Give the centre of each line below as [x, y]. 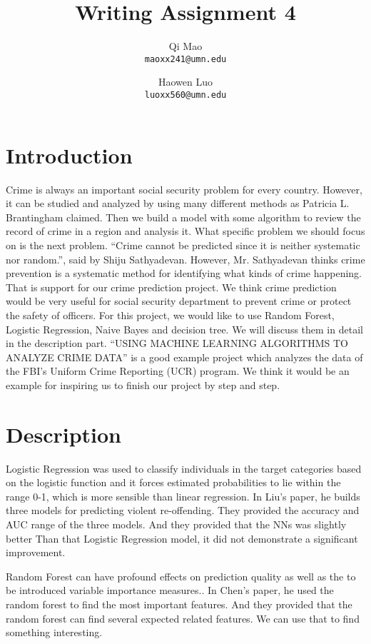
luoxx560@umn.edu [185, 95]
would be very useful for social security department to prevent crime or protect [179, 301]
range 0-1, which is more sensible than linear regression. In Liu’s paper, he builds [183, 496]
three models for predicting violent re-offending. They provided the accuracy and [183, 510]
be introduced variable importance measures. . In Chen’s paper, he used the [170, 590]
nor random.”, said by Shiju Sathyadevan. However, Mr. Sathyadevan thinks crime [185, 259]
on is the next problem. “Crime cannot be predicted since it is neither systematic [183, 245]
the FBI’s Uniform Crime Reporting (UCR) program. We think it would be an [178, 371]
